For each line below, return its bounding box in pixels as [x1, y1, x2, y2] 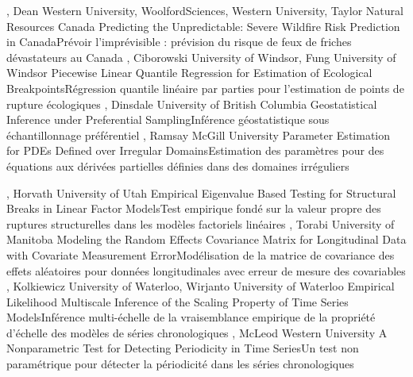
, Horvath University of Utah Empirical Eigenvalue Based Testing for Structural [6, 184, 396, 201]
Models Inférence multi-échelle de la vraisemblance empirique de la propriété [6, 309, 376, 325]
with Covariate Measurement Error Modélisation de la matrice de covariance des [6, 246, 395, 263]
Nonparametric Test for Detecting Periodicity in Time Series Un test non [6, 340, 359, 356]
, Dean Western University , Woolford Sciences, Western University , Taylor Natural [6, 2, 403, 18]
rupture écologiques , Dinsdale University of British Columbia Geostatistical [6, 95, 377, 112]
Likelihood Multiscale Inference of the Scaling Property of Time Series [6, 293, 349, 310]
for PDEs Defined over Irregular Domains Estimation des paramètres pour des [6, 142, 384, 159]
